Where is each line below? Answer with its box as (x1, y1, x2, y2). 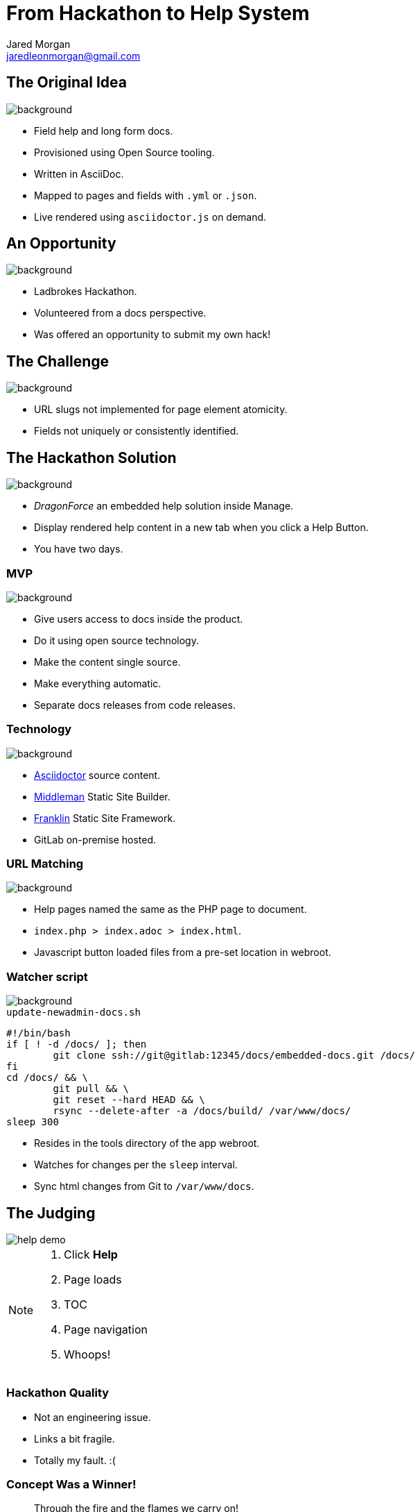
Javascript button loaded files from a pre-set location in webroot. (34, 946, 331, 959)
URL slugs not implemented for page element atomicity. (34, 403, 288, 416)
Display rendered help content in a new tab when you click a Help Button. (34, 521, 369, 534)
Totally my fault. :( (34, 1454, 116, 1466)
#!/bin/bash (6, 1027, 71, 1039)
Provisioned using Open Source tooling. (34, 146, 215, 158)
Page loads (64, 1272, 122, 1286)
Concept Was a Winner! (6, 1477, 137, 1492)
